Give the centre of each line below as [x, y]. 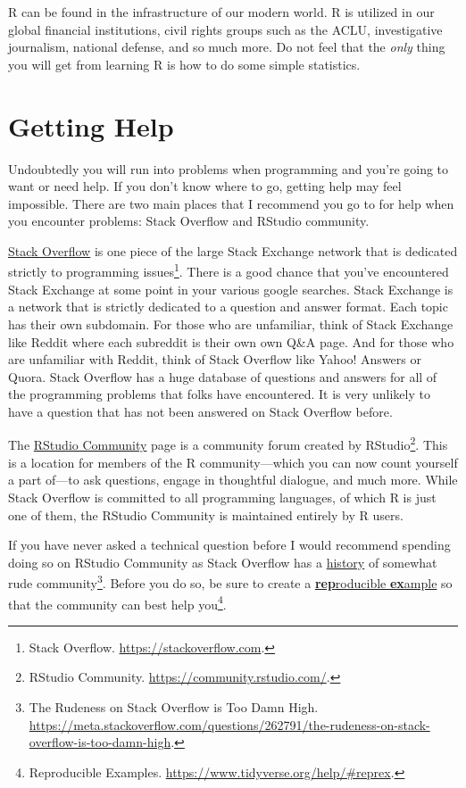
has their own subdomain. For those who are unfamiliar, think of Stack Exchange [231, 323]
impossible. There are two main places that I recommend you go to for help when [231, 203]
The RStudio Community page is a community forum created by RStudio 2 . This [228, 444]
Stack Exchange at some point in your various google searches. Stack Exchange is [231, 289]
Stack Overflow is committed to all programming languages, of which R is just [222, 497]
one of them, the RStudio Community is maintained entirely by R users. [206, 514]
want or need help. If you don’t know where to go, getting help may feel [205, 186]
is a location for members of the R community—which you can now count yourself [233, 462]
